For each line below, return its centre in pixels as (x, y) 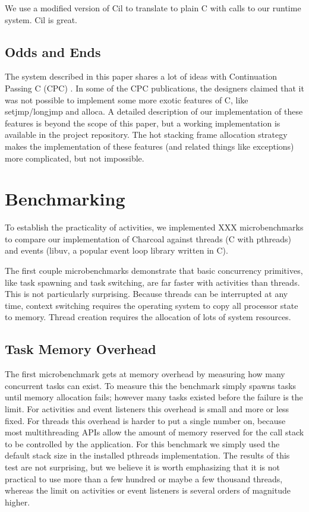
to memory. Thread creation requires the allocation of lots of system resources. (148, 317)
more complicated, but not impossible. (75, 158)
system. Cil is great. (41, 19)
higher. (18, 502)
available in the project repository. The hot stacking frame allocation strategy (146, 135)
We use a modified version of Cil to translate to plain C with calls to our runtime (153, 8)
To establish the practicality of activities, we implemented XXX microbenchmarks (154, 227)
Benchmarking (65, 199)
